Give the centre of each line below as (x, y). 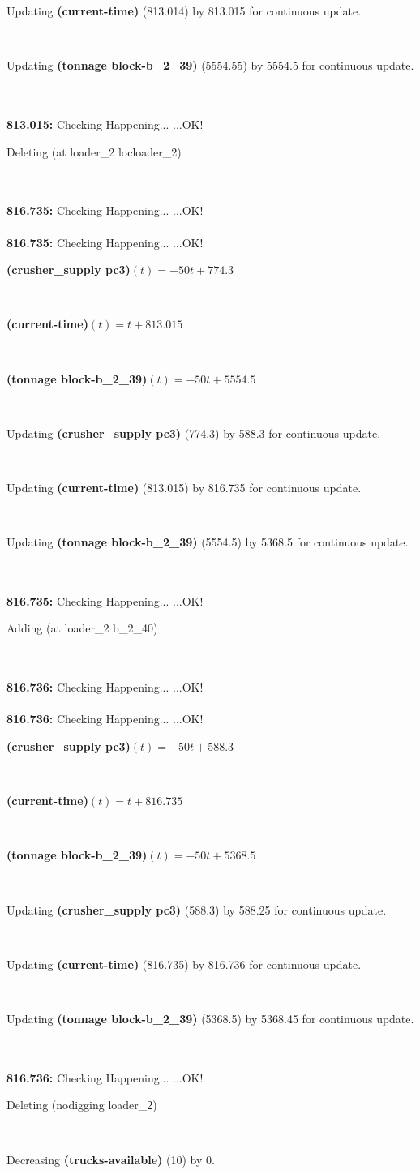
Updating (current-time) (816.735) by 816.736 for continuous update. (184, 964)
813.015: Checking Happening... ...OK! (105, 124)
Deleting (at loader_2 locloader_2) (94, 151)
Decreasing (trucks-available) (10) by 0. (111, 1159)
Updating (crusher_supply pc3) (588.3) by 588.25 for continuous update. (197, 909)
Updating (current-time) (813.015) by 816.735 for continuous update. (184, 487)
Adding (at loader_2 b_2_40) (82, 628)
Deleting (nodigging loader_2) (82, 1105)
